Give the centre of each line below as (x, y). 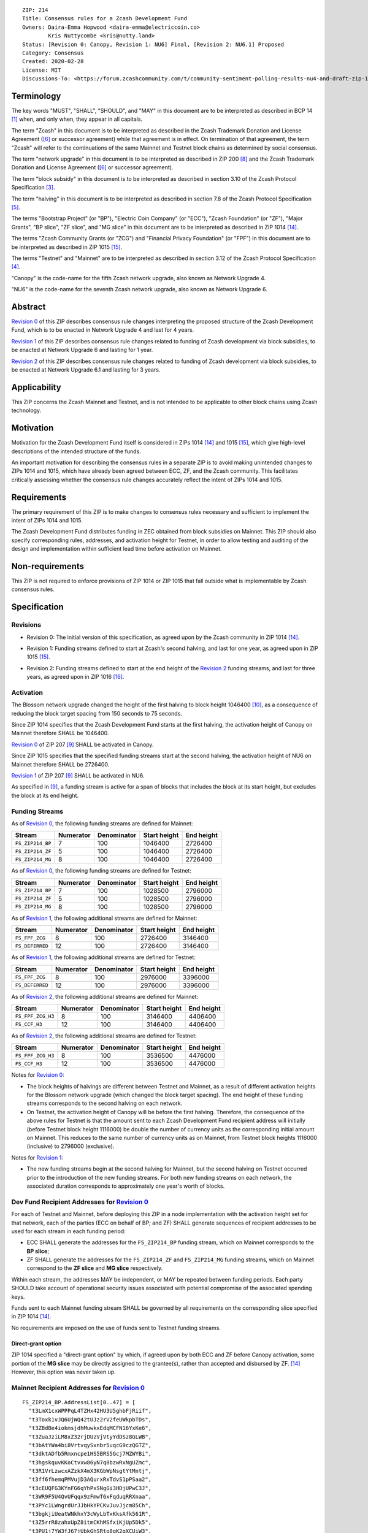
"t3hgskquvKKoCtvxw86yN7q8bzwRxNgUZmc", (90, 1462)
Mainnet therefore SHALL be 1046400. (60, 733)
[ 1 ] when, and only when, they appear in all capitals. (77, 119)
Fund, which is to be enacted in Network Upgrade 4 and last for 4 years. (103, 330)
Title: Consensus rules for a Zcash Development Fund (105, 19)
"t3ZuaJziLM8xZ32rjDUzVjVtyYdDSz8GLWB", (90, 1437)
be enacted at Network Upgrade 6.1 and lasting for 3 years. (86, 369)
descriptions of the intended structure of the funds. (76, 451)
